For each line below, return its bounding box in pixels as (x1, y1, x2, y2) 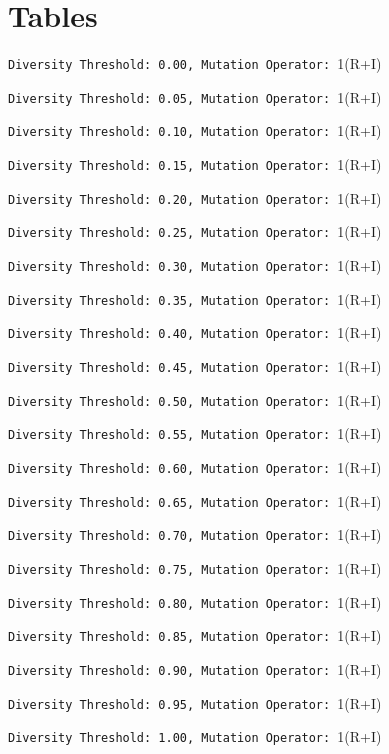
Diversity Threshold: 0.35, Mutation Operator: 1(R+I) (8, 288, 382, 309)
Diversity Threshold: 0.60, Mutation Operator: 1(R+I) (8, 457, 382, 477)
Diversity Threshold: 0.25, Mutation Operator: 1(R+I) (8, 221, 382, 242)
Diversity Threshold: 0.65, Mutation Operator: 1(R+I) (8, 490, 382, 511)
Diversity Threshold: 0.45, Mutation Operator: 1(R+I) (8, 356, 382, 377)
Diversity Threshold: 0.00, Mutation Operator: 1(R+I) (8, 53, 382, 74)
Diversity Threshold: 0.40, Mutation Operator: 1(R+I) (8, 322, 382, 343)
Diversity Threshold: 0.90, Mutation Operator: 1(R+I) (8, 658, 382, 679)
